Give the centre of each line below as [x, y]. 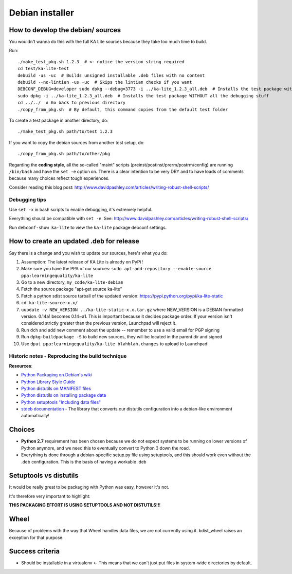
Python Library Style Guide [48, 382]
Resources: [21, 366]
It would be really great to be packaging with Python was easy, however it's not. [89, 487]
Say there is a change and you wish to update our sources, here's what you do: [88, 253]
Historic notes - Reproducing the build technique [68, 356]
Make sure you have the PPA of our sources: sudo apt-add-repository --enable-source [116, 269]
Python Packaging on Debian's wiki [57, 375]
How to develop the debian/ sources [65, 30]
